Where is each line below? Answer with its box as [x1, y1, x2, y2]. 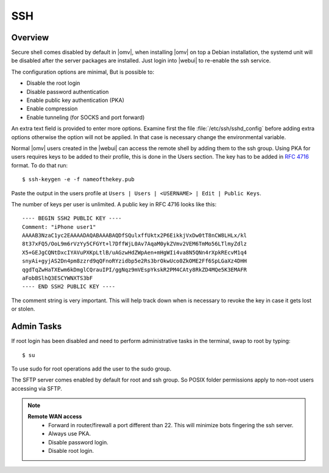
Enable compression [26, 105, 78, 112]
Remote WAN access [27, 413, 82, 421]
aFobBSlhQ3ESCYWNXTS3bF [22, 275, 93, 282]
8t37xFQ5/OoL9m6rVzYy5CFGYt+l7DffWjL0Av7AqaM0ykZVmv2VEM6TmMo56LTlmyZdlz [22, 240, 247, 247]
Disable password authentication [26, 88, 109, 95]
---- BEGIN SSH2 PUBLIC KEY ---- [22, 215, 122, 222]
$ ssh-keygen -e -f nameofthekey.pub [22, 176, 135, 183]
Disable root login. [48, 447, 94, 455]
